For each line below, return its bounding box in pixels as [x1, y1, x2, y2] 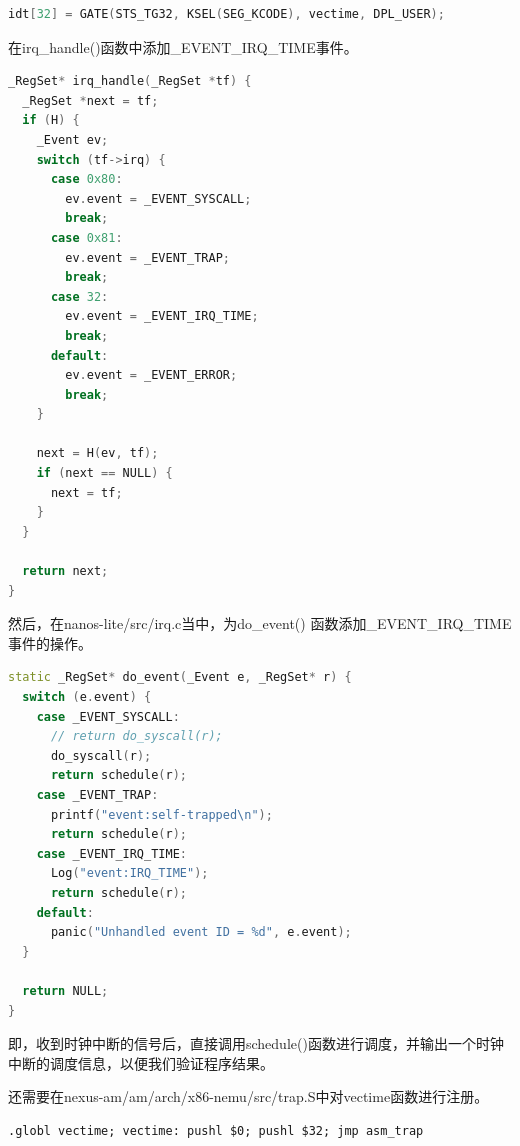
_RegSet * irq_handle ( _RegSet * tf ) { [8, 74, 252, 89]
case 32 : [50, 289, 109, 304]
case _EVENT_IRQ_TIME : [36, 846, 187, 861]
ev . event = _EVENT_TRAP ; [65, 250, 230, 265]
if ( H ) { [22, 113, 80, 128]
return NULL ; [22, 983, 109, 998]
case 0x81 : [50, 230, 123, 245]
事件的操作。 [8, 632, 92, 653]
